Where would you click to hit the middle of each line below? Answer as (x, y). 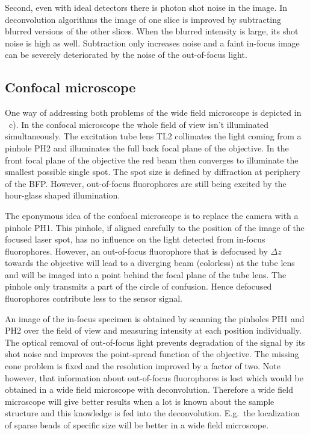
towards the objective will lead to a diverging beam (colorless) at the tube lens (150, 263)
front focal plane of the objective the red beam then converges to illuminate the (152, 160)
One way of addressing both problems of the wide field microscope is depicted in (153, 113)
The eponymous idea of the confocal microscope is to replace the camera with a (152, 215)
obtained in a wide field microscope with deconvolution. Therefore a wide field (149, 389)
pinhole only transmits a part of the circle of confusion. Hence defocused (138, 286)
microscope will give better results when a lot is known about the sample (140, 401)
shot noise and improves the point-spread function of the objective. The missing (152, 354)
